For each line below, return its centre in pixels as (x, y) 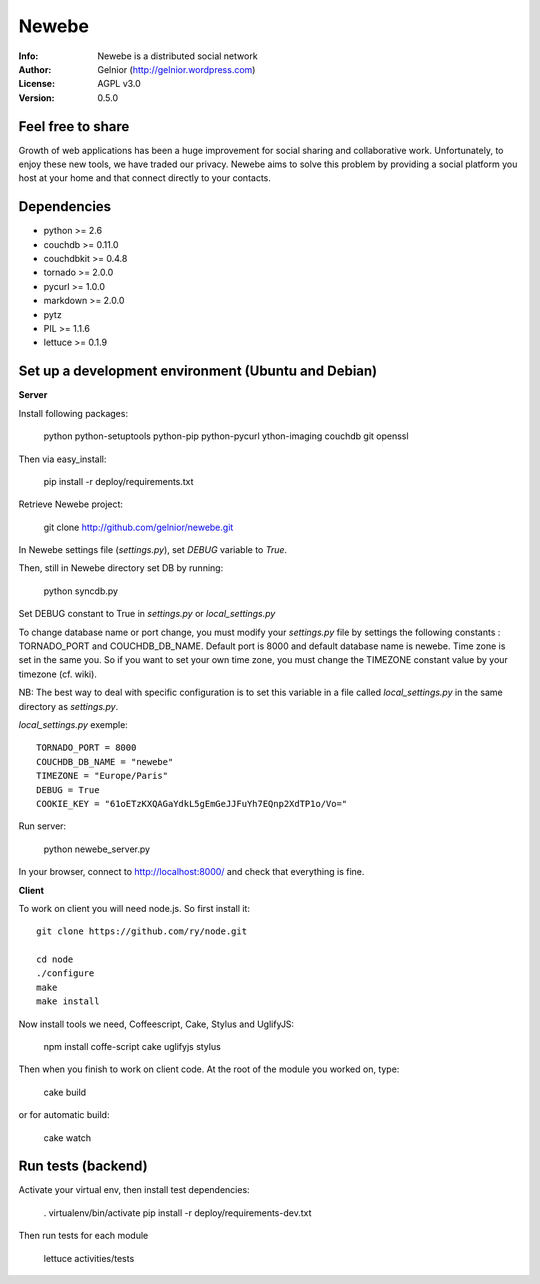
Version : (36, 97)
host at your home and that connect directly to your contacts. (145, 178)
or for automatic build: (64, 1115)
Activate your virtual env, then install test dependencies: (134, 1190)
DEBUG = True (68, 789)
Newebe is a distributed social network (178, 56)
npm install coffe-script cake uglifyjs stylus (132, 1047)
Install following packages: (73, 413)
